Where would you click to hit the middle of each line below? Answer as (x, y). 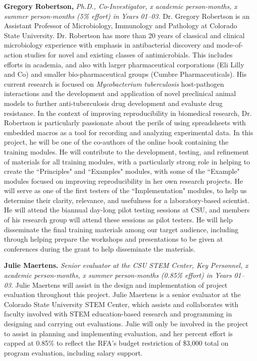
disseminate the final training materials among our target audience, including (121, 229)
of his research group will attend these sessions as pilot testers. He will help (118, 220)
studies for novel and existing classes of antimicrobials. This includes (128, 54)
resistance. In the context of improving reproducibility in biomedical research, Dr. (128, 113)
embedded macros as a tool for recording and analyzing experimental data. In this (129, 132)
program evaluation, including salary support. (73, 352)
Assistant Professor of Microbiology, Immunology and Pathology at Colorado (121, 26)
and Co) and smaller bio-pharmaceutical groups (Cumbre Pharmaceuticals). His (125, 74)
